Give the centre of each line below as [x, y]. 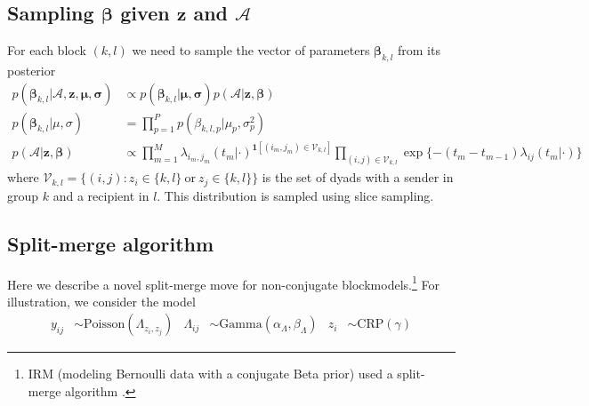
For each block [47, 50]
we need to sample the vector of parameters [251, 50]
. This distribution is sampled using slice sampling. [295, 195]
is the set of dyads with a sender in [358, 177]
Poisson [105, 325]
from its [419, 50]
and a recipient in [101, 195]
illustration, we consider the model [101, 301]
